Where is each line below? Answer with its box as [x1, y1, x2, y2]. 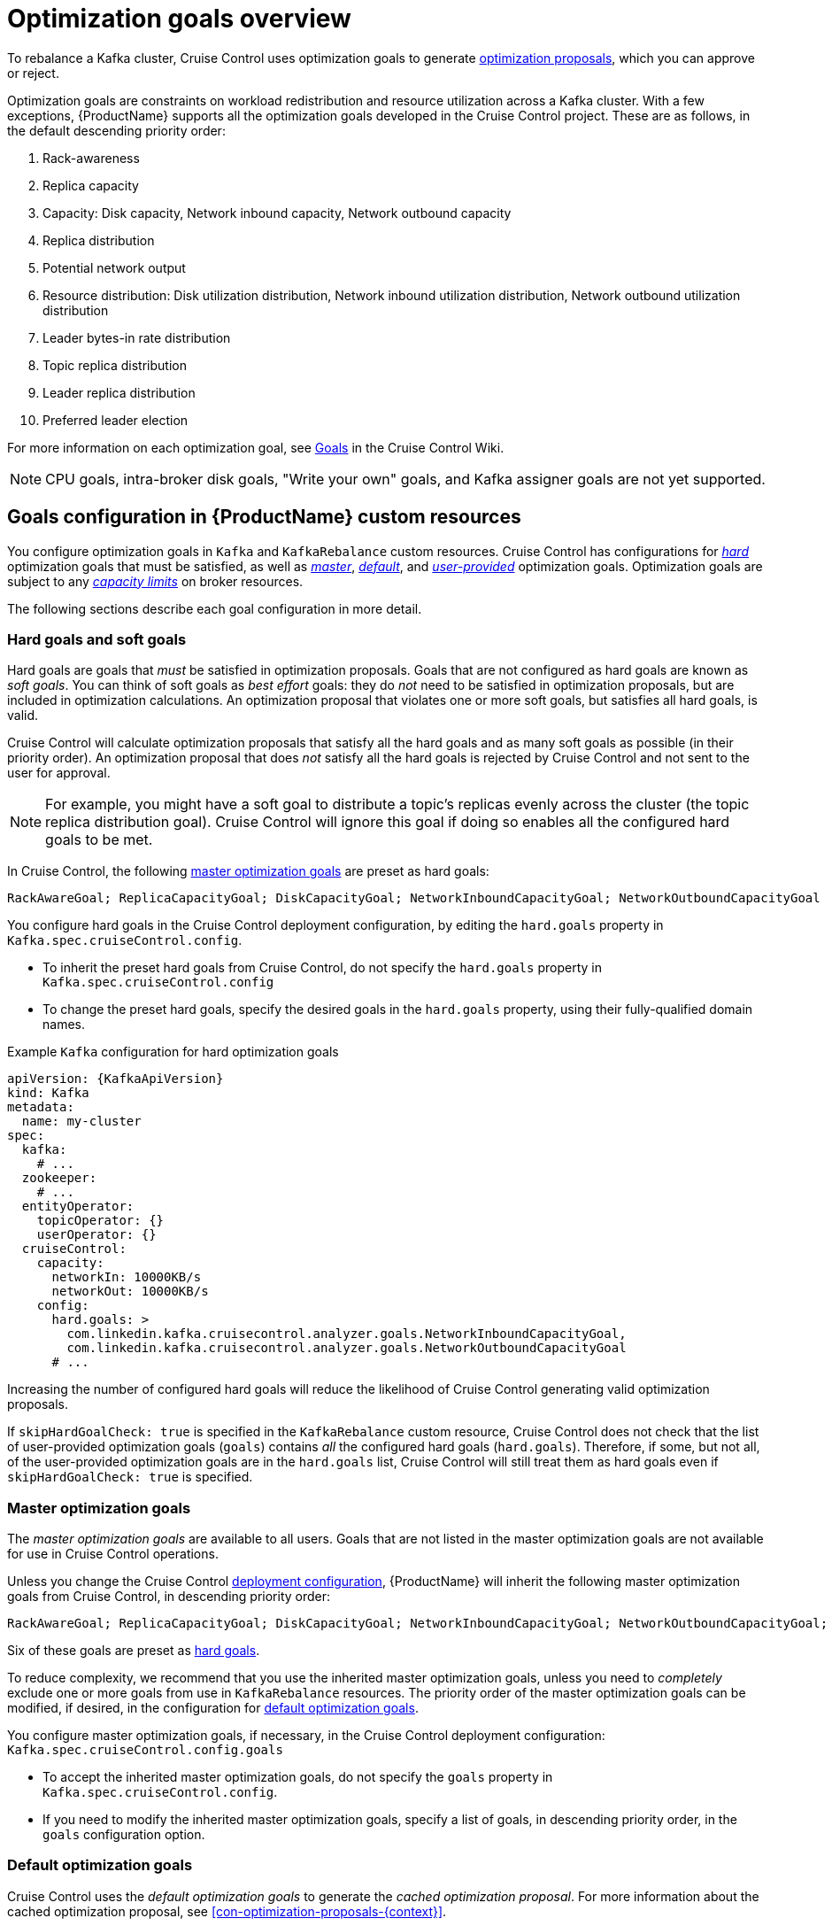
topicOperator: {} [36, 1213, 165, 1228]
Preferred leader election [42, 412, 189, 428]
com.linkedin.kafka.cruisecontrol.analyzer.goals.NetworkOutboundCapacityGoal [66, 1341, 627, 1356]
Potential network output [42, 259, 186, 275]
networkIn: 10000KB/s [51, 1270, 202, 1285]
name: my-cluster [21, 1114, 142, 1129]
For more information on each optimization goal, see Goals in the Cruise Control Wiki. [7, 439, 505, 455]
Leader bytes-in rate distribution [42, 329, 231, 345]
